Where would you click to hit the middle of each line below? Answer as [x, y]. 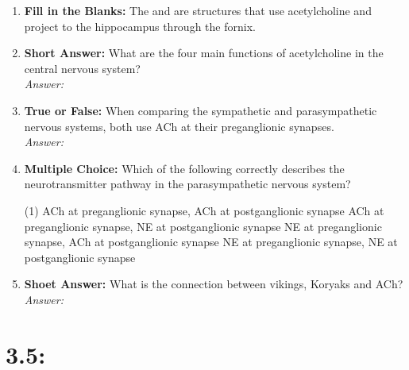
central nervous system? [82, 68]
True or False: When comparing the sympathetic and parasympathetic [201, 110]
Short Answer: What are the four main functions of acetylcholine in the [204, 53]
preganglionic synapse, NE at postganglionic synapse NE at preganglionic [203, 226]
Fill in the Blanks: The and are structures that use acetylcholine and [198, 10]
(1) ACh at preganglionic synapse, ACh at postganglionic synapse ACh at [204, 210]
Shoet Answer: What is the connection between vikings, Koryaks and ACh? [214, 284]
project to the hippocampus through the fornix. [140, 26]
